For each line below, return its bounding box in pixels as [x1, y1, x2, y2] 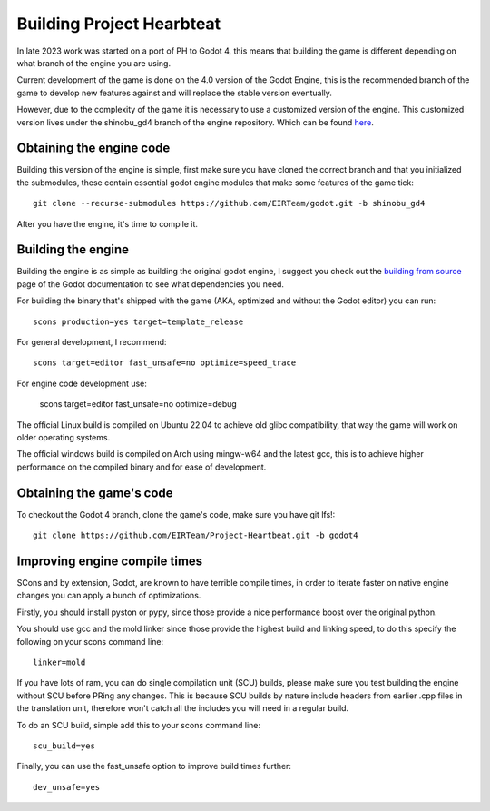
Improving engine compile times [16, 553, 203, 569]
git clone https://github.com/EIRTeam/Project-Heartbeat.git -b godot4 [33, 530, 358, 540]
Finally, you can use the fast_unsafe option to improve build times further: [16, 761, 292, 772]
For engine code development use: [16, 378, 147, 389]
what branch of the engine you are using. [16, 57, 171, 68]
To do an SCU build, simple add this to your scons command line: [16, 719, 261, 730]
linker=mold [33, 657, 86, 668]
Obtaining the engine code [16, 141, 171, 156]
